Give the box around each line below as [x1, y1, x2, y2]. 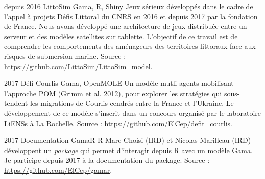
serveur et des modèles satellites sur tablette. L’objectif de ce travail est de [4, 31, 238, 41]
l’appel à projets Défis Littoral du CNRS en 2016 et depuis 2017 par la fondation [4, 11, 258, 21]
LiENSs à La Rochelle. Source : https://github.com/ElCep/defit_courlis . [4, 117, 233, 128]
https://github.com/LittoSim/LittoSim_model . [4, 61, 153, 71]
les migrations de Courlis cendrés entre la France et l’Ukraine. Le [30, 98, 234, 108]
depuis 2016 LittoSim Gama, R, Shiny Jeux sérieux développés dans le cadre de [4, 1, 253, 11]
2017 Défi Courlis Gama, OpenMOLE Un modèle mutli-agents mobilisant [4, 78, 234, 88]
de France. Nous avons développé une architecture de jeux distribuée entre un [4, 21, 247, 32]
